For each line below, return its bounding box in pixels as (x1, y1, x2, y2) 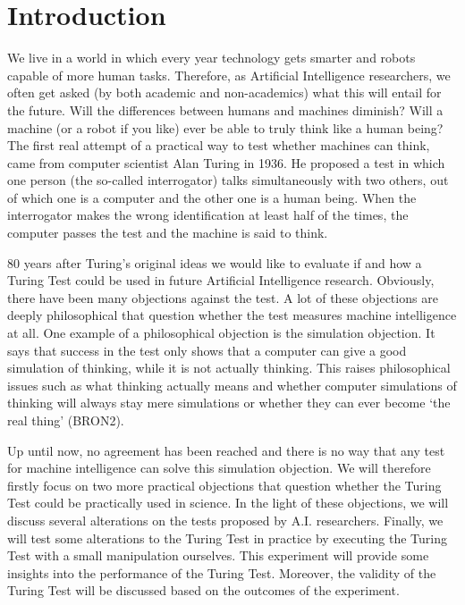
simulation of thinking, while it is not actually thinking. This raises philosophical (7, 358, 451, 377)
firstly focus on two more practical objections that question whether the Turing (7, 475, 442, 494)
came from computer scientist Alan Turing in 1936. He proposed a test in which (7, 153, 445, 172)
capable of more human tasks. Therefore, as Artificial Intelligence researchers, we (7, 65, 451, 84)
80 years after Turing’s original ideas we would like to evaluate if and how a (7, 253, 422, 272)
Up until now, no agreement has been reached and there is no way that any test (7, 441, 445, 459)
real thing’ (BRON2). (7, 411, 124, 429)
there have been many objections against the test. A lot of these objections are (7, 288, 438, 307)
